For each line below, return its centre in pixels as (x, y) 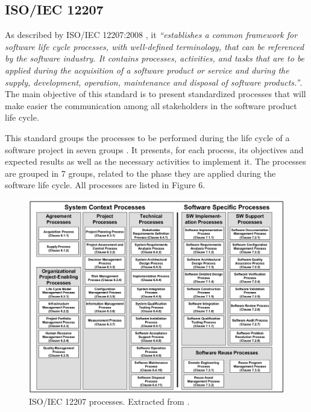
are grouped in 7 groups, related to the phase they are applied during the (140, 173)
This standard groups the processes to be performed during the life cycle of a (147, 137)
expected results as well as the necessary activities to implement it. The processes (155, 161)
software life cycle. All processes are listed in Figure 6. (105, 185)
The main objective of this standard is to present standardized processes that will (155, 94)
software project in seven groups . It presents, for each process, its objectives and (154, 149)
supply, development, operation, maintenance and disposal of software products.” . (154, 82)
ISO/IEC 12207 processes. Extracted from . (109, 401)
